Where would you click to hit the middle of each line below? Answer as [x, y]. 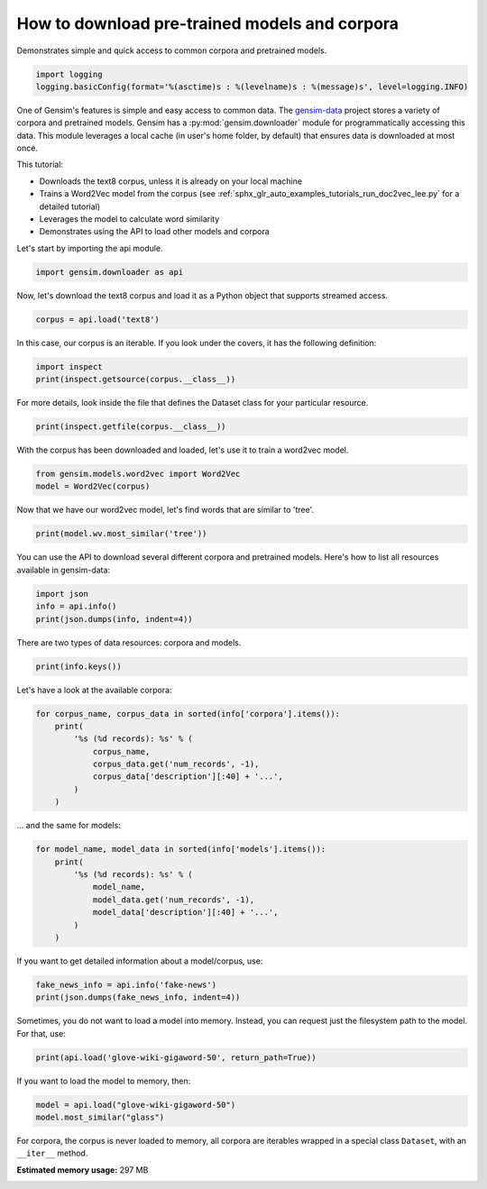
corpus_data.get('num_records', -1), [176, 764]
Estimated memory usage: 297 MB [83, 1170]
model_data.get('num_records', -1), [174, 900]
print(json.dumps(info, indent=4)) [114, 619]
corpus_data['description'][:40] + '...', [188, 777]
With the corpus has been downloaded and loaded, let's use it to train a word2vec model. [183, 450]
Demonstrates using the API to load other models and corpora [154, 232]
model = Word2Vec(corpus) [93, 486]
